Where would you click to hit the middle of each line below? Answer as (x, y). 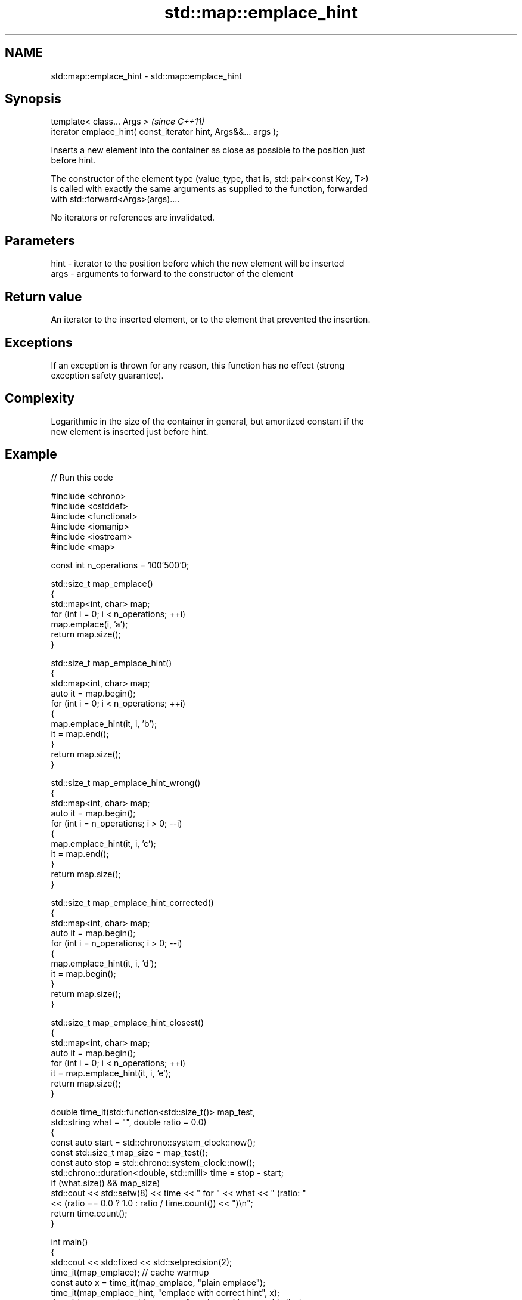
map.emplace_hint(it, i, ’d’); (104, 963)
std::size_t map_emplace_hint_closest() (128, 1022)
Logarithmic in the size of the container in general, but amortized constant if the (207, 421)
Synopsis (33, 99)
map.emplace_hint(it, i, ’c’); (103, 843)
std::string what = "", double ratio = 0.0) (129, 1122)
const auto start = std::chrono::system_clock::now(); (153, 1142)
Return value (44, 296)
